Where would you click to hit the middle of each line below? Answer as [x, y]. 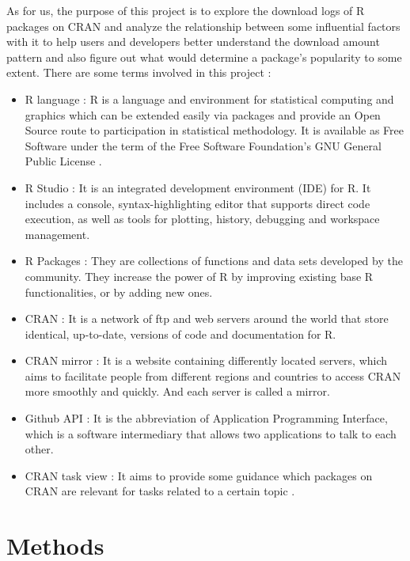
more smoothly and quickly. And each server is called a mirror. [177, 391]
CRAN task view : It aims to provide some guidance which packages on [199, 475]
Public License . [63, 161]
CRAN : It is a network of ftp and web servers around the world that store [207, 318]
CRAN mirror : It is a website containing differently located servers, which [206, 360]
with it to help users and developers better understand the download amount [193, 42]
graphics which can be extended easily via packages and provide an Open [203, 114]
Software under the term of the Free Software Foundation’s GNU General [203, 145]
